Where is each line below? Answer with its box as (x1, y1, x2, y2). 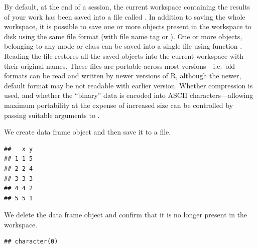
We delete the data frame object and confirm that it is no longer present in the (4, 209, 247, 220)
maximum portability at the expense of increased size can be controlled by (4, 99, 233, 110)
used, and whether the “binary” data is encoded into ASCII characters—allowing (4, 90, 253, 100)
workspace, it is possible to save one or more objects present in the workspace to (4, 21, 251, 32)
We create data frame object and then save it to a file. (4, 127, 171, 137)
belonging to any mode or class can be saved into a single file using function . (4, 41, 242, 51)
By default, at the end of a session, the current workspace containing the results (4, 2, 250, 12)
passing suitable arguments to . (4, 109, 100, 120)
